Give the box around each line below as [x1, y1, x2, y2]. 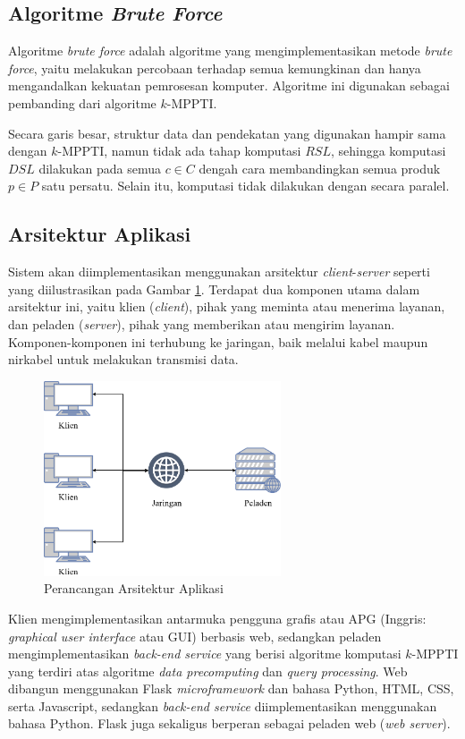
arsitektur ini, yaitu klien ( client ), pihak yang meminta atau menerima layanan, [8, 297, 445, 316]
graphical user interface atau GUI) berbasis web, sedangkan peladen [8, 626, 382, 645]
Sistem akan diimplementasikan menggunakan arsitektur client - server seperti [8, 262, 430, 281]
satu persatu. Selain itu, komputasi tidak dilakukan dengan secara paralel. [41, 176, 450, 195]
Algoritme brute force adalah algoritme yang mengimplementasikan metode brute [8, 41, 452, 60]
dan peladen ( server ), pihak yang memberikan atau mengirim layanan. [8, 314, 395, 333]
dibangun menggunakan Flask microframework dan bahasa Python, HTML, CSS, [8, 679, 454, 698]
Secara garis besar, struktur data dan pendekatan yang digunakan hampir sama [8, 123, 446, 142]
